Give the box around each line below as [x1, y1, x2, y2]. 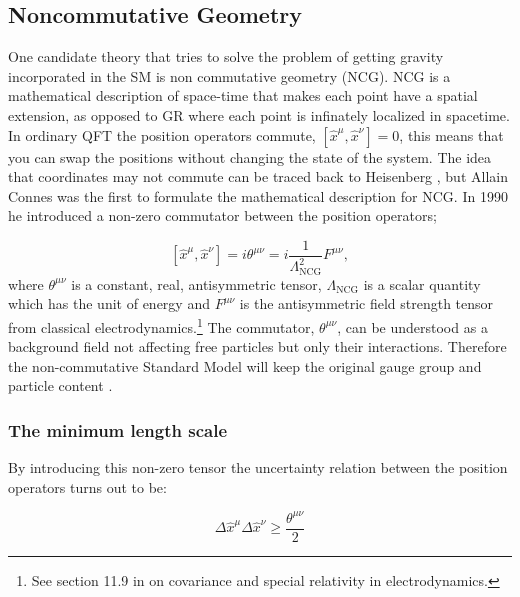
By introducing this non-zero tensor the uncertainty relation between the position [8, 457, 508, 478]
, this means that [399, 124, 504, 145]
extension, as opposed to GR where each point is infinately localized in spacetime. [8, 104, 510, 125]
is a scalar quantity [363, 273, 481, 294]
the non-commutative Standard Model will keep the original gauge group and [8, 355, 482, 376]
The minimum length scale [8, 417, 228, 442]
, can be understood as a [337, 316, 488, 337]
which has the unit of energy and [8, 293, 210, 314]
